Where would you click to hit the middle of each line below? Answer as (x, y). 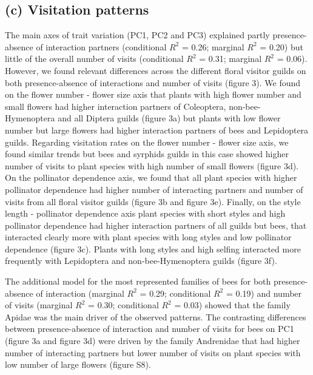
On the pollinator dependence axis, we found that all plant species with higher (151, 177)
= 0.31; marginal (231, 59)
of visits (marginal (39, 305)
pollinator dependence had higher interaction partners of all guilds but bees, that (156, 225)
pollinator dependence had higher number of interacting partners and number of (154, 189)
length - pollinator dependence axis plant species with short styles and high (145, 213)
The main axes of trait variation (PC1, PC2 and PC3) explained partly (137, 35)
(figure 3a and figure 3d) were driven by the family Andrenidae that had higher (153, 341)
